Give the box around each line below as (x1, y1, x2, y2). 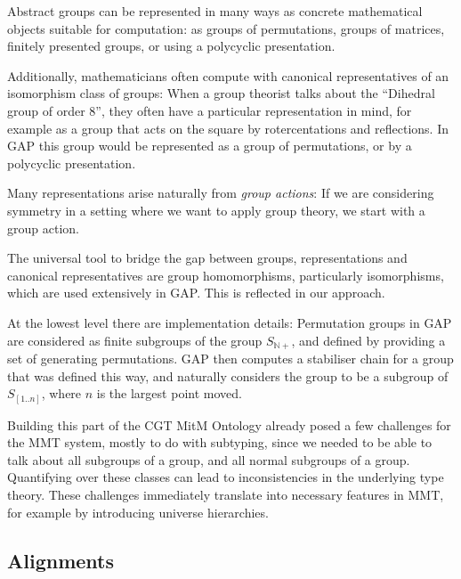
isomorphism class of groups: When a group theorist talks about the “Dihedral (7, 84, 435, 102)
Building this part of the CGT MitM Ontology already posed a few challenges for (7, 415, 451, 434)
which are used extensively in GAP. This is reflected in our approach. (7, 283, 385, 302)
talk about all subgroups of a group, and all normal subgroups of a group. (7, 450, 410, 469)
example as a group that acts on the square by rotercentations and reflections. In (7, 118, 449, 137)
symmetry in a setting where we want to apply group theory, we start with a (7, 200, 425, 219)
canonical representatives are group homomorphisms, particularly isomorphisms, (7, 265, 444, 284)
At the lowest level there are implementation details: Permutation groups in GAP (7, 313, 452, 331)
